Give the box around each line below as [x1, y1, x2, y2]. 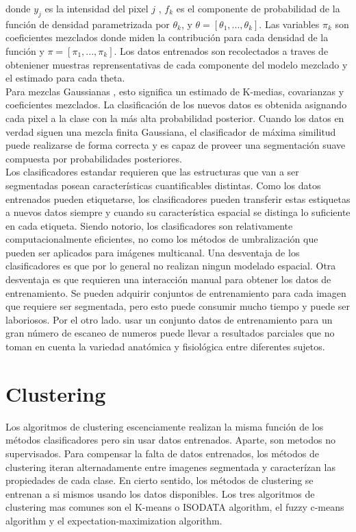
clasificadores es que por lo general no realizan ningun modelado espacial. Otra [5, 258, 336, 273]
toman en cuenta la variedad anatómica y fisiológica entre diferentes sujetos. [5, 339, 325, 354]
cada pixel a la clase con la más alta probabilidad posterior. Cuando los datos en [5, 110, 344, 125]
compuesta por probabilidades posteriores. [5, 151, 182, 165]
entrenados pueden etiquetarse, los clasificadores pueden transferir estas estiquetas [5, 191, 351, 206]
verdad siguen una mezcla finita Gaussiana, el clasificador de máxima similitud [5, 124, 336, 138]
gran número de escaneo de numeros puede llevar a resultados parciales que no [5, 326, 335, 340]
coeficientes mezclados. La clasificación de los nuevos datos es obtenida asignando [5, 97, 347, 112]
